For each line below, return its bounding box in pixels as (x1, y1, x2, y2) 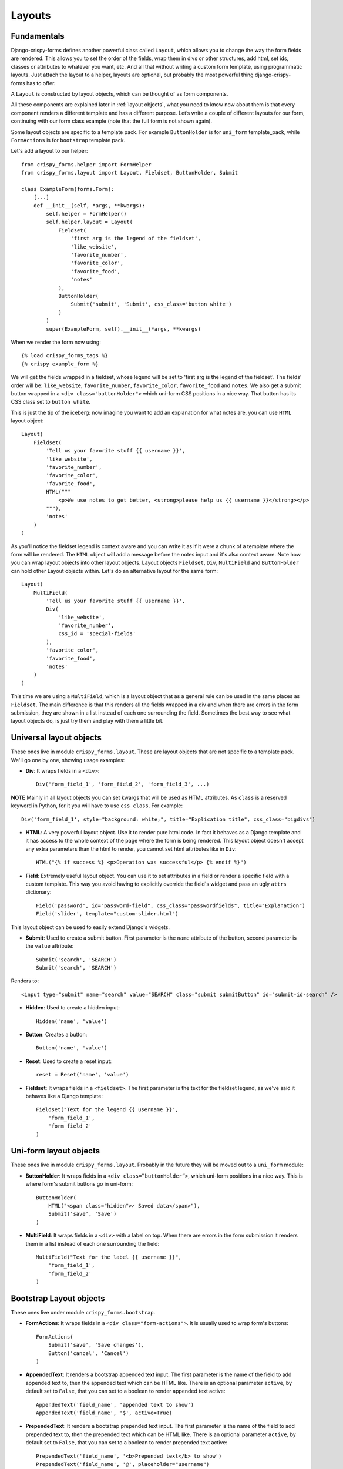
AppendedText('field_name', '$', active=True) (36, 1409, 173, 1416)
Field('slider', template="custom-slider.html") (36, 911, 179, 917)
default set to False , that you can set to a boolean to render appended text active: (25, 1387, 226, 1395)
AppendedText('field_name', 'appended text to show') (36, 1401, 194, 1408)
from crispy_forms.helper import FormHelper (21, 161, 152, 167)
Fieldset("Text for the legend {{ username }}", (36, 1106, 179, 1113)
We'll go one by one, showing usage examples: (11, 756, 125, 763)
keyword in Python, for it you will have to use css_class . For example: (11, 802, 183, 809)
